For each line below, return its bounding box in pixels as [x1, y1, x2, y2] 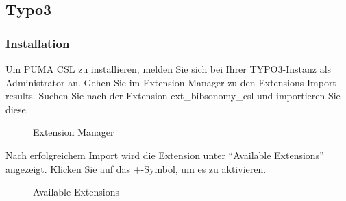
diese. [5, 102, 29, 116]
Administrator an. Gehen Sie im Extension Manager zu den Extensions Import [5, 75, 336, 89]
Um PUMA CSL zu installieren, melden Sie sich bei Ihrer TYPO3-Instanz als [5, 62, 332, 75]
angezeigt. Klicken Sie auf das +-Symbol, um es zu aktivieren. [5, 161, 267, 176]
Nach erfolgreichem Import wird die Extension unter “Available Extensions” [5, 147, 324, 162]
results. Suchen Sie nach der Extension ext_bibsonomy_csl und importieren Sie [5, 88, 341, 103]
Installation [5, 34, 70, 51]
